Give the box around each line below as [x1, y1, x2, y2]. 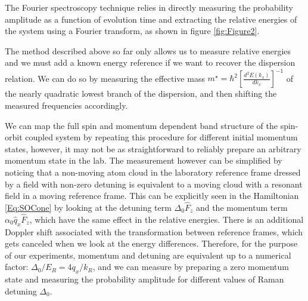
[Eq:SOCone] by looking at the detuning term [5, 201, 172, 214]
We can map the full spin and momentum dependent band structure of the [5, 119, 278, 131]
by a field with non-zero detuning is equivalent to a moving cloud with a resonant [5, 177, 303, 190]
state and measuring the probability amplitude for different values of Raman [5, 273, 284, 285]
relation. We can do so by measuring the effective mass [5, 72, 205, 84]
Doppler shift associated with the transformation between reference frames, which [5, 225, 303, 238]
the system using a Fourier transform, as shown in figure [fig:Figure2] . [5, 24, 260, 37]
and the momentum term [195, 201, 288, 214]
